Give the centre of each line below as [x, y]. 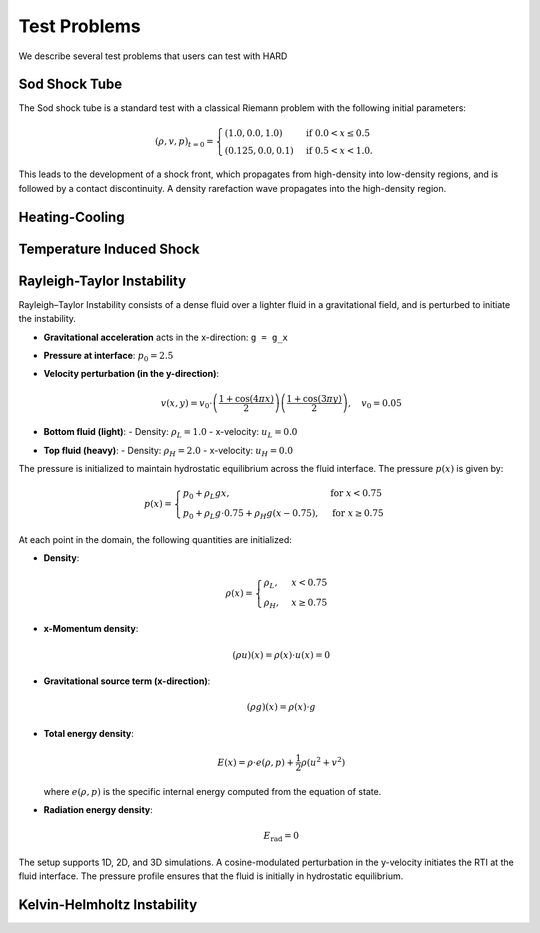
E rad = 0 [281, 837]
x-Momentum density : [91, 629]
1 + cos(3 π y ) [314, 398]
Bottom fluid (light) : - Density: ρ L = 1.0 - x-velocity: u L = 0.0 [170, 433]
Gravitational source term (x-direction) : [127, 681]
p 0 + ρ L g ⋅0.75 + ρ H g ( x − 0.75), [250, 514]
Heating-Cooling [71, 216]
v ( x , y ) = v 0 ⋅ [186, 403]
